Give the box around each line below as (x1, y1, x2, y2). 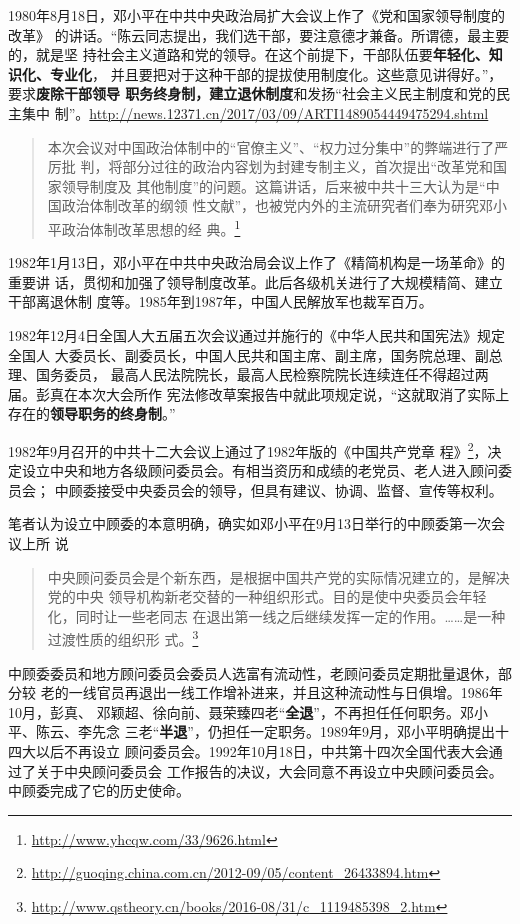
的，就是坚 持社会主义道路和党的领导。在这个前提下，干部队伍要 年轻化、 (8, 44, 489, 65)
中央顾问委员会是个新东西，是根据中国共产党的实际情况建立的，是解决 (47, 566, 510, 587)
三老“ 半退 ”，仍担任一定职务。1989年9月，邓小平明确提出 (124, 721, 495, 742)
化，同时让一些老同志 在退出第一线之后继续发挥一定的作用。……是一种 (47, 605, 506, 626)
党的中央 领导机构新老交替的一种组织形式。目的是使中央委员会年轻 (47, 586, 487, 607)
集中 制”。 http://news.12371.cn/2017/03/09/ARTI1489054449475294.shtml (21, 102, 489, 123)
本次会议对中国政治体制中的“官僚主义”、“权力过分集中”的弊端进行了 (47, 136, 495, 157)
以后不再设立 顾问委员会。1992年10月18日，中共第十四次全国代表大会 (35, 740, 489, 761)
